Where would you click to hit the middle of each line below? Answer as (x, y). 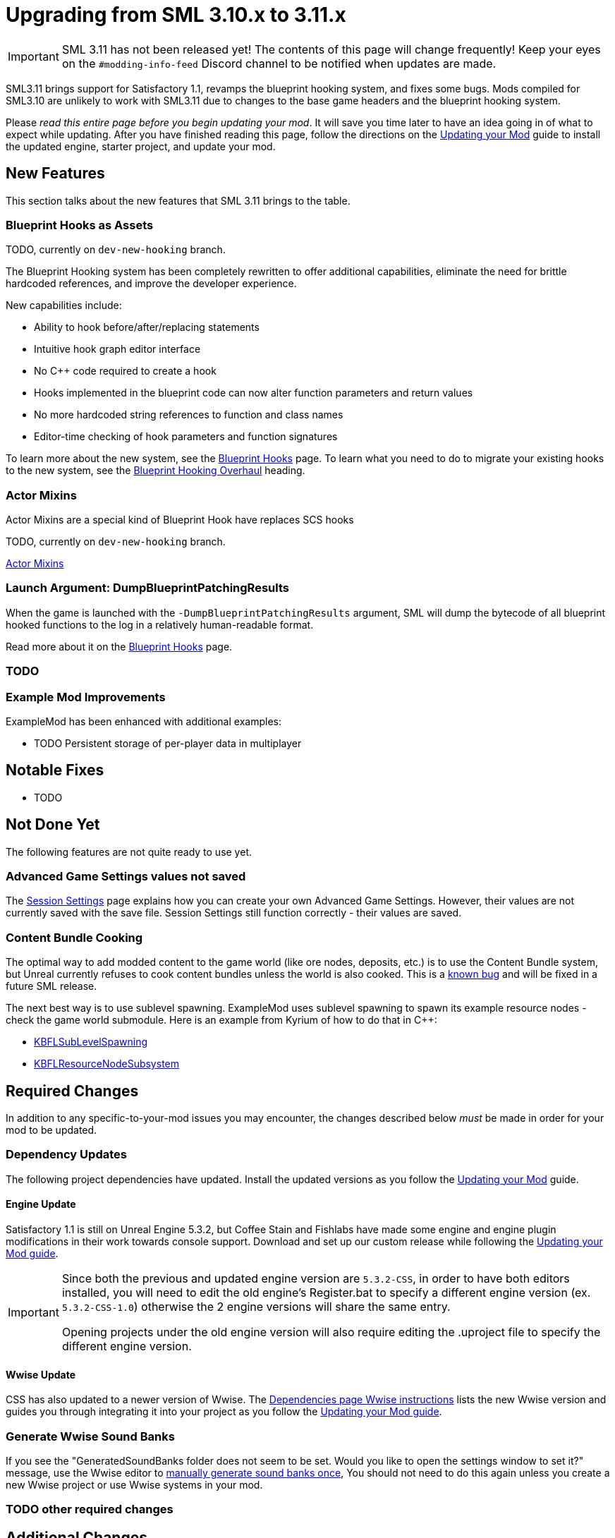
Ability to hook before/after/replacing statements (147, 327)
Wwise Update (41, 1374)
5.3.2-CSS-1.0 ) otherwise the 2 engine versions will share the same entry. (256, 1306)
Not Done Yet (53, 825)
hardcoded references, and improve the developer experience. (151, 284)
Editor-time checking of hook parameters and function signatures (186, 437)
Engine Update (41, 1204)
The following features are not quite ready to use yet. (129, 852)
